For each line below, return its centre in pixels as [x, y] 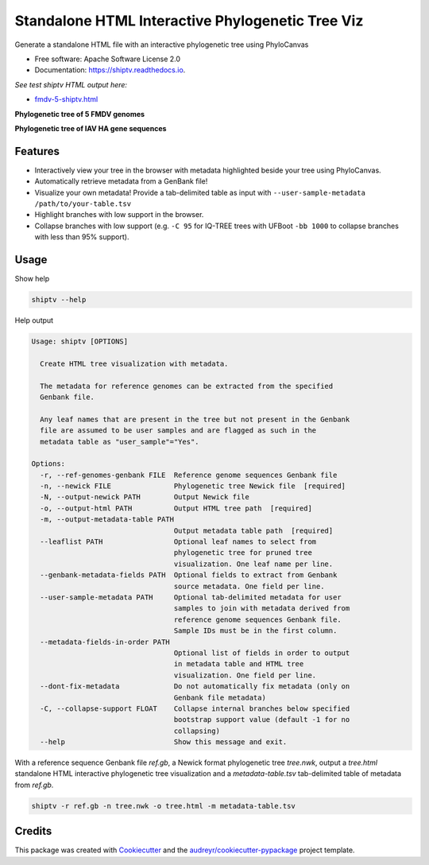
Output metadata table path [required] [253, 530]
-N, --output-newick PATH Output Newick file [145, 497]
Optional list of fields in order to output [262, 653]
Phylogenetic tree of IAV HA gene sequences [91, 128]
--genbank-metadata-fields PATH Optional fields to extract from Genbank [189, 575]
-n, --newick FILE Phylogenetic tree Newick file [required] [193, 486]
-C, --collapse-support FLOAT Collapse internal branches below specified [195, 708]
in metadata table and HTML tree [239, 664]
